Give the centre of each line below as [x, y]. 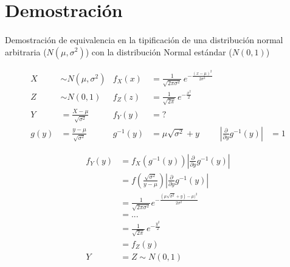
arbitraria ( [26, 51]
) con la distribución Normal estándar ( [159, 51]
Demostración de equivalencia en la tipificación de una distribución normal [144, 39]
